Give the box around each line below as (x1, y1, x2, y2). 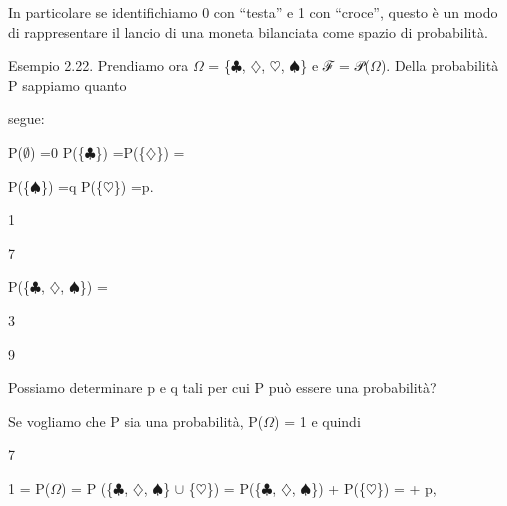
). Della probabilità (380, 55, 499, 76)
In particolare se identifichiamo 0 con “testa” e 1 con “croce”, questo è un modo (8, 2, 498, 22)
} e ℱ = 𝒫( (300, 55, 371, 76)
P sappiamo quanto (8, 74, 127, 95)
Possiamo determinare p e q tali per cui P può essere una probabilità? (8, 377, 437, 398)
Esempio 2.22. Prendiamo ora (8, 55, 189, 76)
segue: (8, 108, 45, 129)
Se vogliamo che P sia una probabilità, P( (8, 410, 264, 431)
